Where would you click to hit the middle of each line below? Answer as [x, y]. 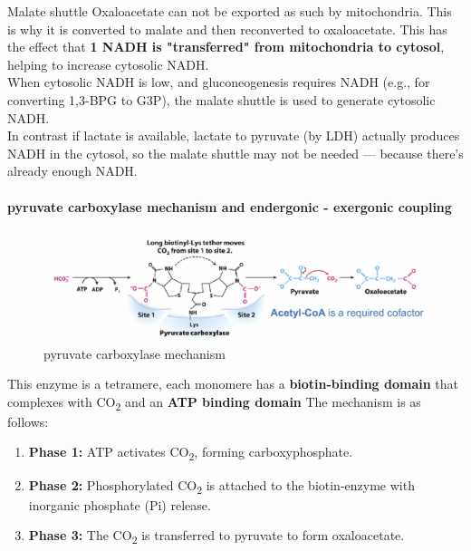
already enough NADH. [72, 171]
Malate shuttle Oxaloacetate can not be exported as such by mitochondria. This [230, 11]
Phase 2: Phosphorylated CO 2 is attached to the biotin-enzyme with [221, 486]
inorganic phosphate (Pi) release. [120, 504]
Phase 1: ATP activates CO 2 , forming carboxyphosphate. [191, 453]
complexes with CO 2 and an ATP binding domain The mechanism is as [214, 402]
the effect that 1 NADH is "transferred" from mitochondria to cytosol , [226, 47]
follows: [28, 421]
